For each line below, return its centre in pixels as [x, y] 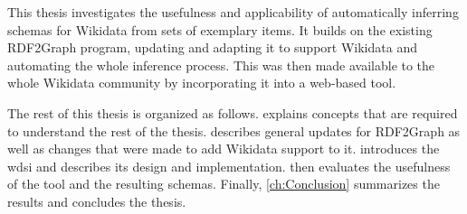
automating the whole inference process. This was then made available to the [221, 65]
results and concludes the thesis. [97, 201]
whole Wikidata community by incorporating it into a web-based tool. [202, 83]
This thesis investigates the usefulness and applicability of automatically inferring [233, 12]
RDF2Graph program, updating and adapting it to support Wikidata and [212, 47]
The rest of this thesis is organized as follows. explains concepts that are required [233, 112]
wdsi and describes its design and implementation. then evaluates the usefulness [229, 166]
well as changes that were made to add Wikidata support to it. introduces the [224, 149]
